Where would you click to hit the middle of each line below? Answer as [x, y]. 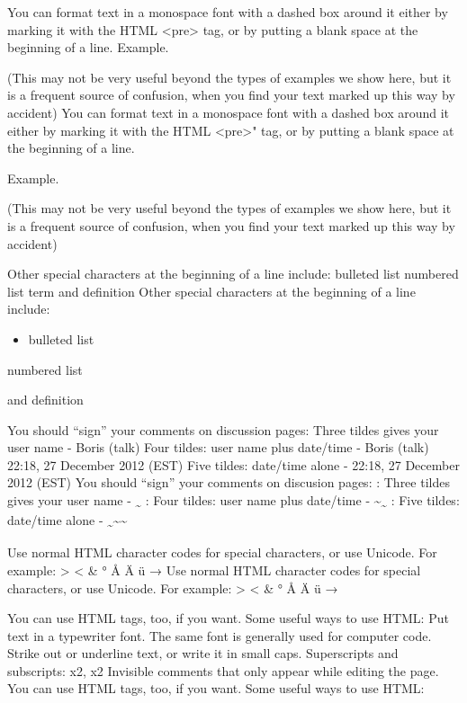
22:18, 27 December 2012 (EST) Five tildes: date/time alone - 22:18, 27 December [233, 464]
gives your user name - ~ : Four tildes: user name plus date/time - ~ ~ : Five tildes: [233, 501]
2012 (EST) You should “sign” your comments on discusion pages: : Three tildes [229, 482]
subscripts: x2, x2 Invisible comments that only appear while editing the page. [223, 670]
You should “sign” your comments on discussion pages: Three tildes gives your [223, 429]
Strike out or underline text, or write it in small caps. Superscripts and [203, 653]
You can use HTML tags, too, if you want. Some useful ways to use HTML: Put [228, 618]
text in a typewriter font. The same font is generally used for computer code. [220, 635]
